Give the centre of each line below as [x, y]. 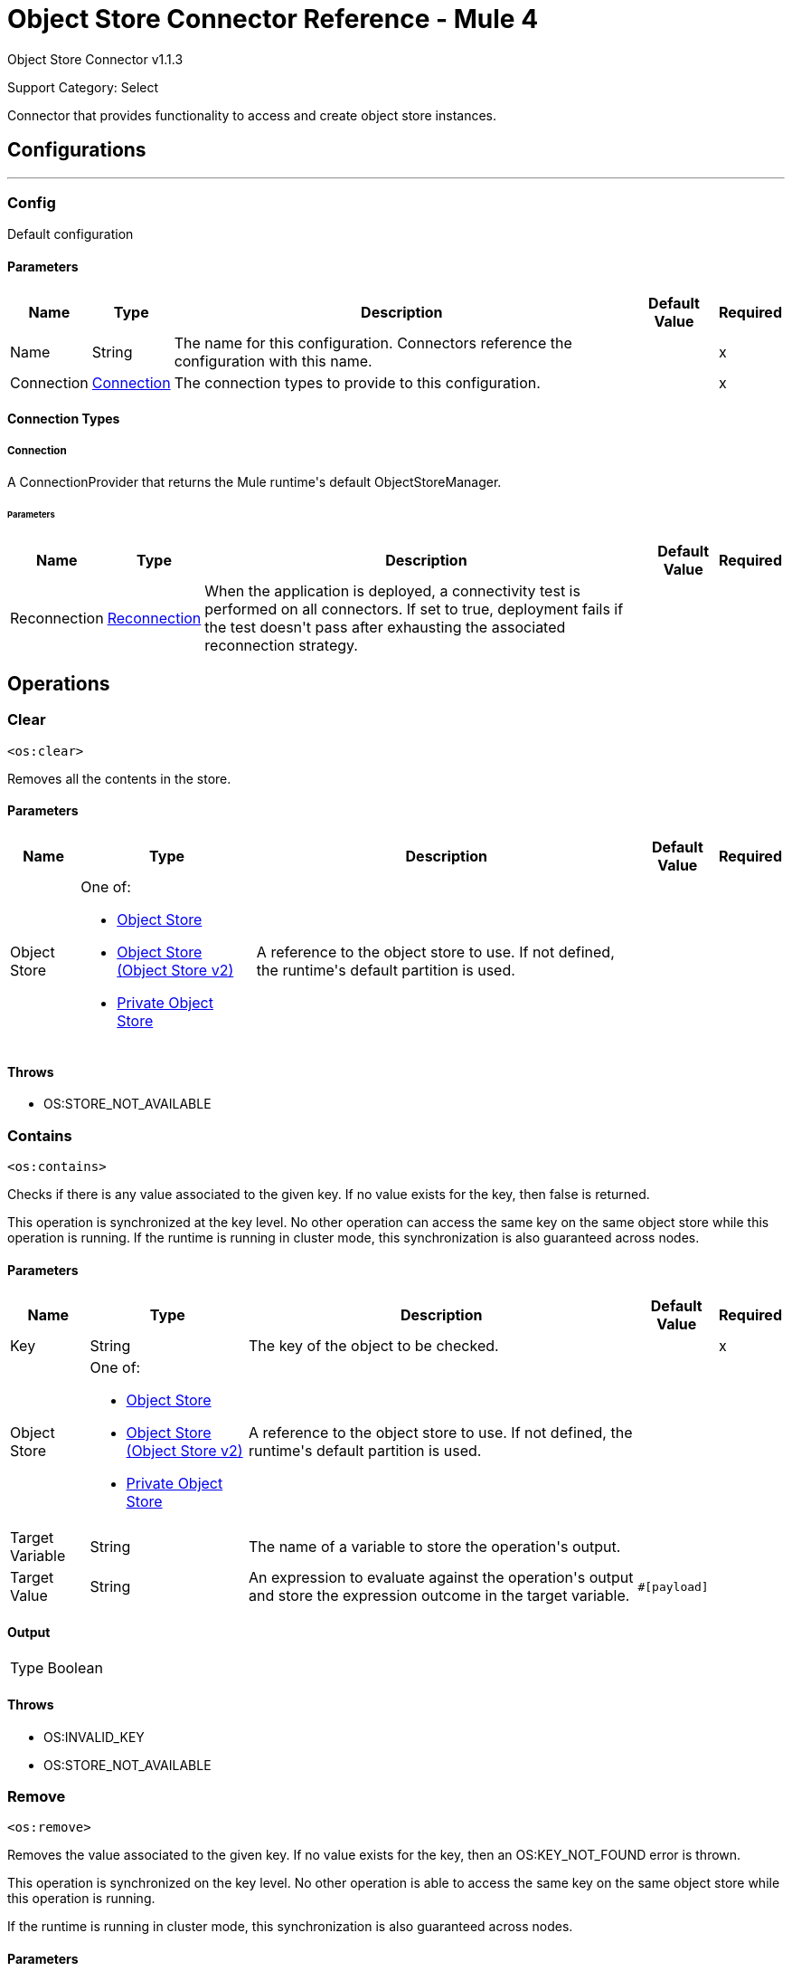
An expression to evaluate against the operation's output [441, 1578]
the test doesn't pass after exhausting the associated [385, 627]
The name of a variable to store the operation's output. [435, 1547]
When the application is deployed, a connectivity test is [392, 590]
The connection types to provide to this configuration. [357, 382]
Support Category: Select [83, 87]
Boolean [75, 1668]
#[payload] [673, 1586]
